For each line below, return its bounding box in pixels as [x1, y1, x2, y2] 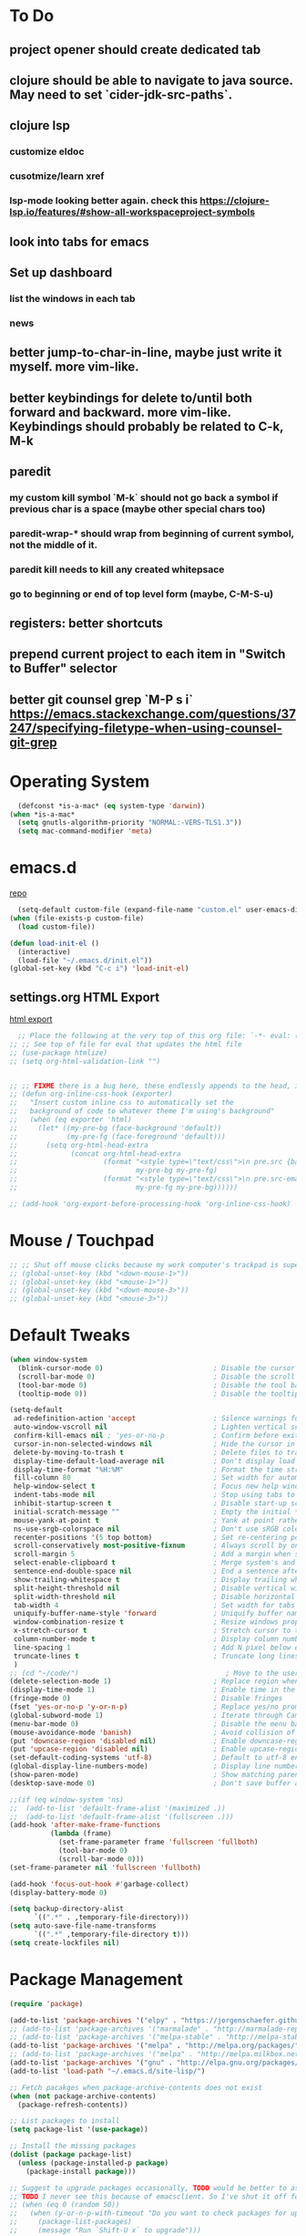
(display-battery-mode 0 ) [9, 1888, 107, 1898]
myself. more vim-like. [9, 359, 139, 375]
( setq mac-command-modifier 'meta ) [17, 827, 153, 836]
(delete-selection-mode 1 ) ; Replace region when [9, 1677, 300, 1686]
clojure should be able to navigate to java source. [9, 72, 293, 88]
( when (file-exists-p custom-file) [9, 914, 145, 923]
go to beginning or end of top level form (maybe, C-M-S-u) [9, 588, 274, 600]
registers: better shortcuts [9, 616, 164, 630]
